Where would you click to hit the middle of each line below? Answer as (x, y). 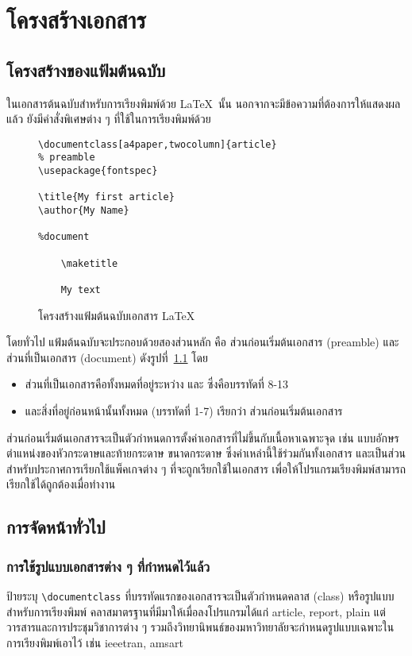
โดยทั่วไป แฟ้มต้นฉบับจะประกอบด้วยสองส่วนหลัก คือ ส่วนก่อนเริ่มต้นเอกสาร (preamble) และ (203, 342)
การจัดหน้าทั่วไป (56, 527)
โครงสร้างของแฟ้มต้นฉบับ (86, 69)
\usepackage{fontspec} (98, 171)
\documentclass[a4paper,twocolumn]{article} (158, 144)
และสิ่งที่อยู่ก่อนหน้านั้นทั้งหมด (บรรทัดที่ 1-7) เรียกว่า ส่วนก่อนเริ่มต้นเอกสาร (184, 411)
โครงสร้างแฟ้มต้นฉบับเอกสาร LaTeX (117, 315)
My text (81, 289)
